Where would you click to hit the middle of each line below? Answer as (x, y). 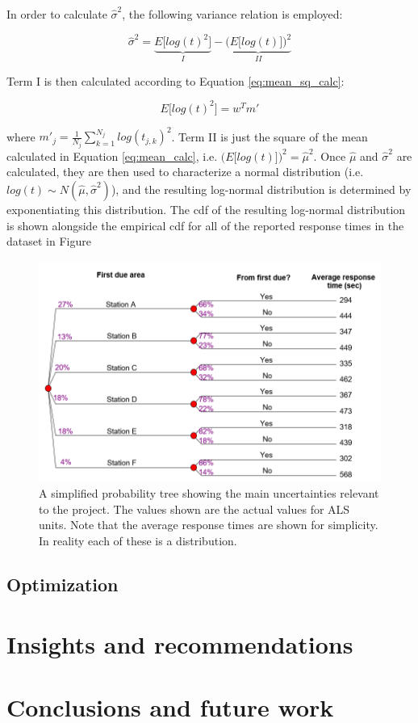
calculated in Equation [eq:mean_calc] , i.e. (112, 156)
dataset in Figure (49, 241)
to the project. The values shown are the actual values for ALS (194, 509)
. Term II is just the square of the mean (270, 136)
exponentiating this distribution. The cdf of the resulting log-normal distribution (206, 209)
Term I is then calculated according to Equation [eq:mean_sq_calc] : (176, 80)
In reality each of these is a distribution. (138, 541)
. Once (330, 156)
